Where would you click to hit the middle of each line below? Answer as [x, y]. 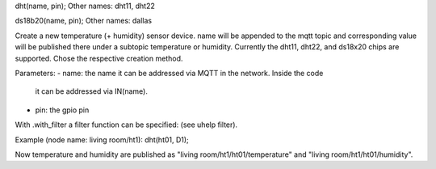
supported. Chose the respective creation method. [99, 58]
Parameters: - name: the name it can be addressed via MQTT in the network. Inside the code [169, 73]
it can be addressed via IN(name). [92, 91]
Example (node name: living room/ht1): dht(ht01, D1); [102, 139]
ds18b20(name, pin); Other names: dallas [84, 21]
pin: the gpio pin [62, 110]
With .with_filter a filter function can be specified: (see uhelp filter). [126, 125]
